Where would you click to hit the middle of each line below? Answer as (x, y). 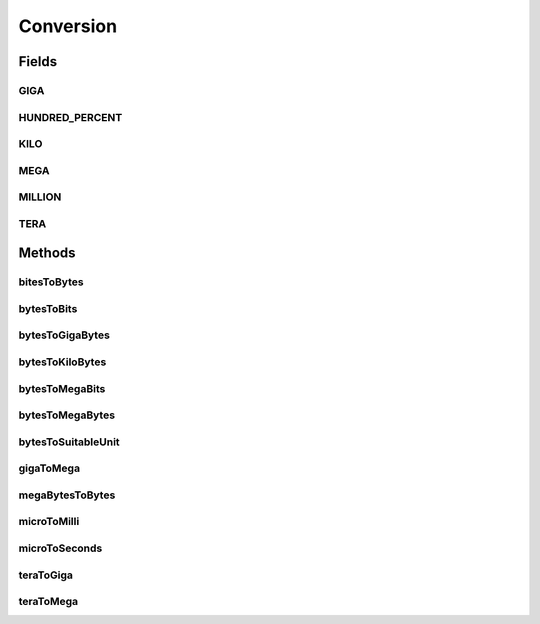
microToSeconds (60, 548)
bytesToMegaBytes (66, 415)
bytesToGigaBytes (64, 335)
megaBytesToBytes (67, 495)
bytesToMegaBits (62, 388)
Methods (47, 253)
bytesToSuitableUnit (69, 442)
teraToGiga (46, 575)
